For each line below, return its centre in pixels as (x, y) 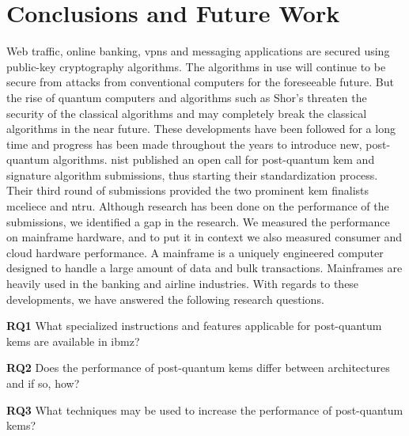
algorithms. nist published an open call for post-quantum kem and (214, 159)
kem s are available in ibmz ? (73, 341)
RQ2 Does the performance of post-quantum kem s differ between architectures (198, 368)
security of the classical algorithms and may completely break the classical (187, 113)
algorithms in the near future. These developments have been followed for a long (201, 129)
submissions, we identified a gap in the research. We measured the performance (198, 221)
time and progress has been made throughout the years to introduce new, (184, 144)
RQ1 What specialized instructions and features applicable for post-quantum (194, 326)
